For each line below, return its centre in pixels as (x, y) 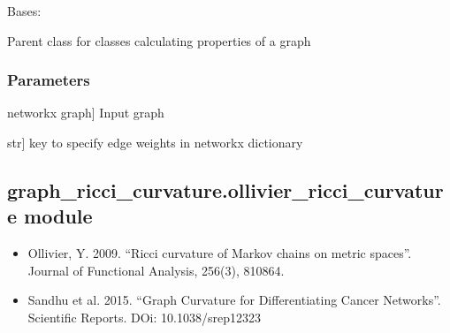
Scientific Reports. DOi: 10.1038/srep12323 (144, 317)
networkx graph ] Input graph (86, 113)
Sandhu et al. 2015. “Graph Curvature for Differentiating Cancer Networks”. (234, 300)
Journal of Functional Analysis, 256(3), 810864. (156, 270)
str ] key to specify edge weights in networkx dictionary (155, 142)
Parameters (49, 80)
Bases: (24, 11)
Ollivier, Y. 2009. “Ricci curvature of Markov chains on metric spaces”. (220, 253)
